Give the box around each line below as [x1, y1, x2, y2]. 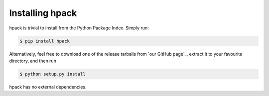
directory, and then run [9, 58, 57, 64]
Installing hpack [9, 7, 77, 18]
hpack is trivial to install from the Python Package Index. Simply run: [9, 25, 149, 31]
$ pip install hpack [19, 38, 70, 44]
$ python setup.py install [19, 71, 86, 77]
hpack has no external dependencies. [9, 84, 87, 90]
